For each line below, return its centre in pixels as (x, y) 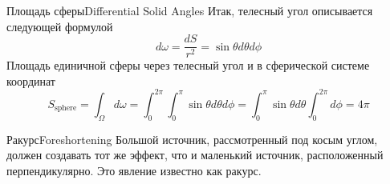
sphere (65, 108)
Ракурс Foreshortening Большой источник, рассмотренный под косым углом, (192, 139)
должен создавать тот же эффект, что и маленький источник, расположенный (195, 155)
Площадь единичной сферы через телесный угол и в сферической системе (188, 65)
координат (31, 80)
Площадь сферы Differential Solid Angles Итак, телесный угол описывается (190, 10)
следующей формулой (60, 26)
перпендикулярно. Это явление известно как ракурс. (134, 170)
